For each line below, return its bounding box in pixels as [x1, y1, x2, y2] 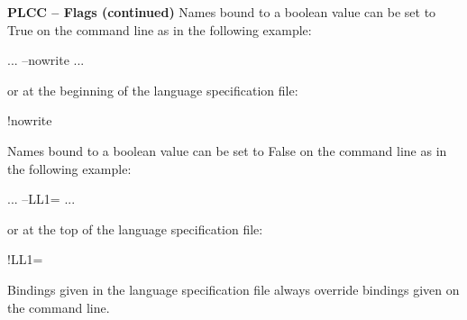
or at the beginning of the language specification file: [7, 80, 298, 99]
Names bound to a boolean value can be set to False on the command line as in [7, 141, 447, 160]
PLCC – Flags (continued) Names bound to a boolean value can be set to [7, 3, 436, 21]
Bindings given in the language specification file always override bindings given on [7, 279, 460, 298]
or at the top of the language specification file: [7, 219, 263, 238]
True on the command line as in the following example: [7, 20, 312, 39]
